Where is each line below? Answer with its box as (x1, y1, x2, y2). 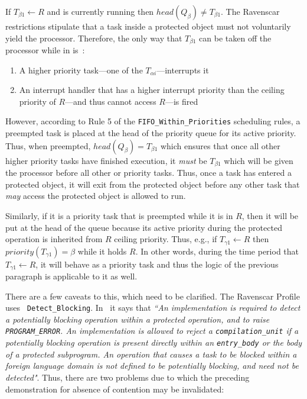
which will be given (224, 154, 293, 166)
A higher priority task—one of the (19, 63, 143, 76)
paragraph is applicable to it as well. (5, 270, 138, 282)
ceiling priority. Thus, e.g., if (114, 233, 217, 245)
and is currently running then (47, 5, 154, 17)
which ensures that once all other (160, 139, 280, 152)
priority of (19, 95, 56, 107)
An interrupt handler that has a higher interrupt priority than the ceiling (19, 83, 285, 96)
